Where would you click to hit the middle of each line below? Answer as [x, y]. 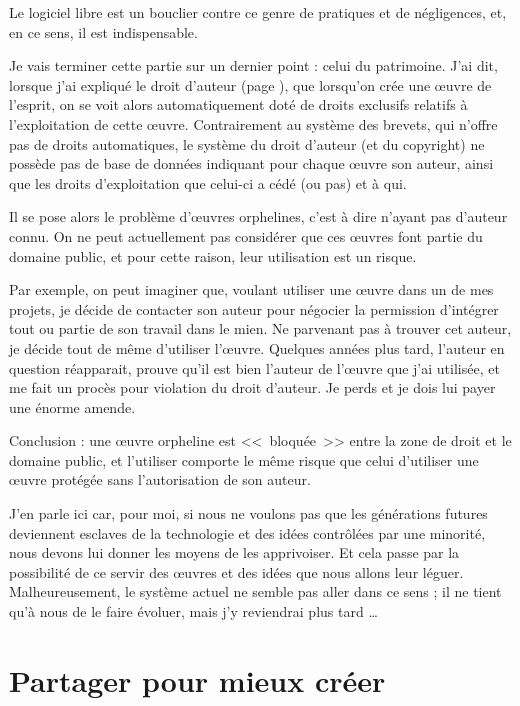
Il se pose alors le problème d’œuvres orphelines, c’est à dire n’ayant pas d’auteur [258, 216]
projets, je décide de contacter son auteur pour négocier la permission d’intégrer [254, 308]
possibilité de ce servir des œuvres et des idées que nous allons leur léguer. [236, 571]
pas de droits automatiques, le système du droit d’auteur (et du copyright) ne [247, 143]
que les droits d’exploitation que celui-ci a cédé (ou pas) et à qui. [208, 182]
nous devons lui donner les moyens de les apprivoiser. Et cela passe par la [234, 552]
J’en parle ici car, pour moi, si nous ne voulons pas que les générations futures [248, 513]
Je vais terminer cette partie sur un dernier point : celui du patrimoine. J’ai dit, [253, 65]
